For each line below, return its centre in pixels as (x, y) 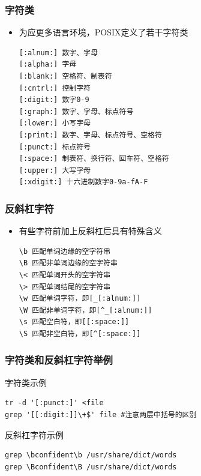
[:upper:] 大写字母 (55, 170)
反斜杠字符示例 (34, 434)
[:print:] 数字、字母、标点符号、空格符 (90, 135)
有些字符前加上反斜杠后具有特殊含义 (90, 231)
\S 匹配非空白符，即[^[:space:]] (80, 333)
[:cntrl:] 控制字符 (55, 88)
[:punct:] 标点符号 (55, 147)
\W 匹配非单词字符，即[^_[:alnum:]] (85, 310)
